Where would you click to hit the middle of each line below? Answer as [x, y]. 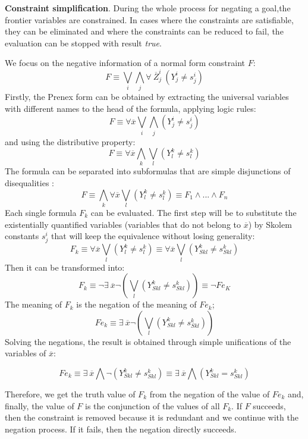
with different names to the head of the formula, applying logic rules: [131, 108]
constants [22, 236]
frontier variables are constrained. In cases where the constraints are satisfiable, [149, 19]
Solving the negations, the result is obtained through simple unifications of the [148, 341]
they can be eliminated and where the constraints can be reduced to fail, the [144, 31]
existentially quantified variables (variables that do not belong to [123, 224]
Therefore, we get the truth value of [70, 394]
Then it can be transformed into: [65, 267]
